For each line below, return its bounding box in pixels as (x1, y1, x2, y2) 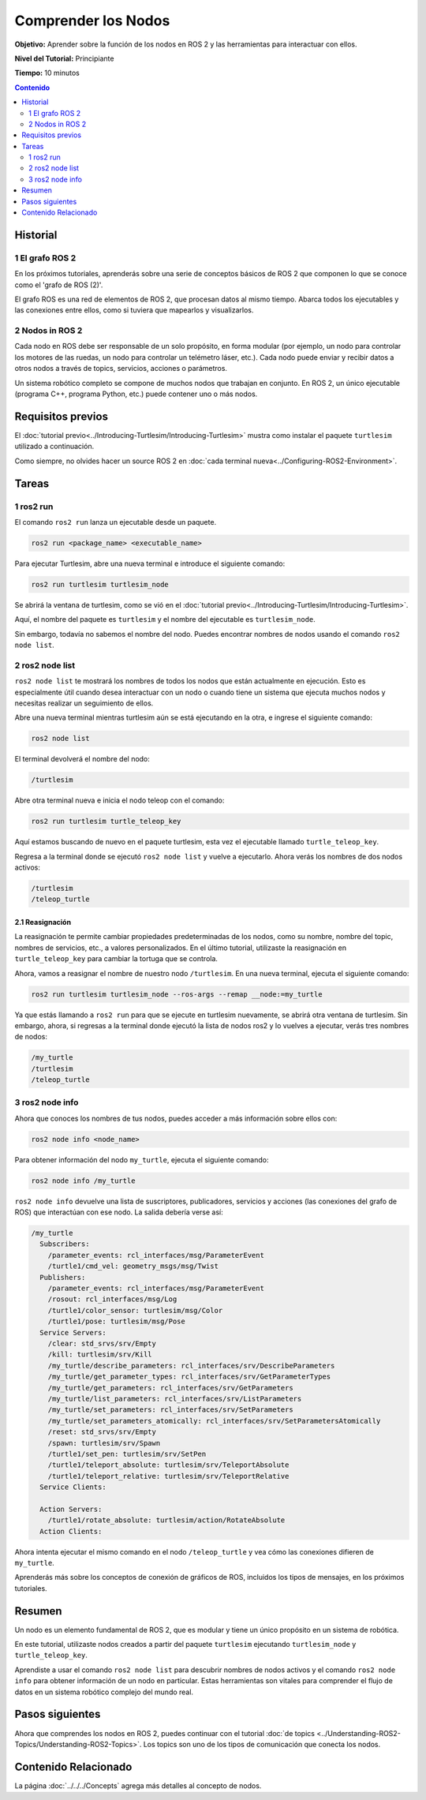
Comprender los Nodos (14, 12, 170, 29)
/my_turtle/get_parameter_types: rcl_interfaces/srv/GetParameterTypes (47, 1372, 331, 1381)
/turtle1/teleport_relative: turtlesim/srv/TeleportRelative (47, 1472, 290, 1480)
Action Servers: (39, 1504, 103, 1514)
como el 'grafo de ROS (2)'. (14, 280, 103, 290)
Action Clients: (39, 1527, 103, 1536)
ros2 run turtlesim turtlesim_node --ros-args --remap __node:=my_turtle (31, 990, 323, 998)
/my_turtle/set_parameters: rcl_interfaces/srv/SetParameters (47, 1405, 293, 1414)
